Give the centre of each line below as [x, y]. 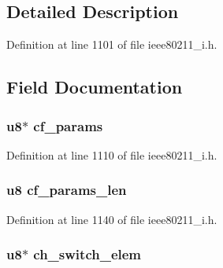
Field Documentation [95, 87]
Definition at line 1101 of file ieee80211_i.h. [112, 44]
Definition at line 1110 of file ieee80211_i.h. [112, 154]
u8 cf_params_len [67, 190]
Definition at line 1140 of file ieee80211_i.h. [112, 219]
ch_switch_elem [87, 254]
